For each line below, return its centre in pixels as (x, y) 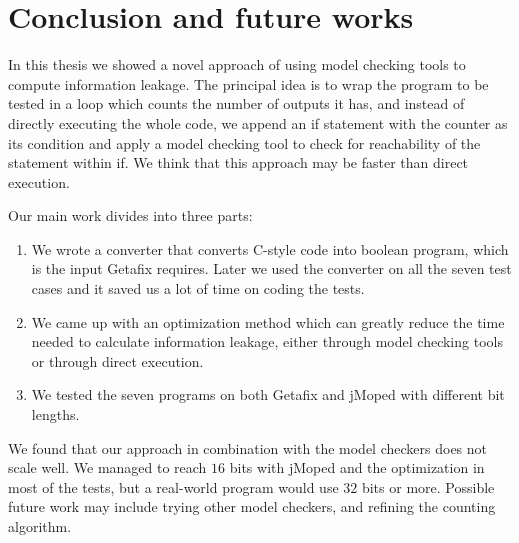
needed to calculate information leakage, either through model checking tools (267, 341)
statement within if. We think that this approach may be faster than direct (238, 162)
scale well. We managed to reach (107, 467)
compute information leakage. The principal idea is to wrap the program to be (248, 83)
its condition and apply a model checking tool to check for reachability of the (244, 142)
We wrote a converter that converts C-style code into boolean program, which (270, 248)
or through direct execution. (117, 360)
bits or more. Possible (428, 486)
